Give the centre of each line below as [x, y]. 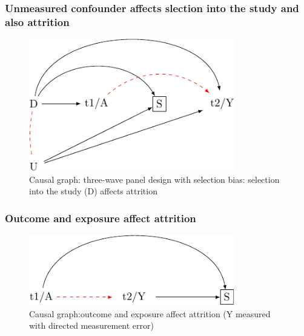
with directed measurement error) [91, 325]
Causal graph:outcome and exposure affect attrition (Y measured [150, 313]
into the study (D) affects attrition [93, 191]
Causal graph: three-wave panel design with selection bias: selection [154, 179]
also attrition [37, 21]
